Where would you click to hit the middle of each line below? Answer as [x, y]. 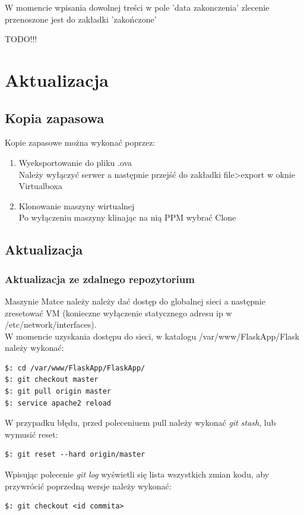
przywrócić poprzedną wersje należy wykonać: [88, 486]
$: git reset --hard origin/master [75, 455]
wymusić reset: [31, 434]
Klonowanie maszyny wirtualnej [77, 205]
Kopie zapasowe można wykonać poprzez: [80, 142]
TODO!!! [21, 39]
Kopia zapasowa [55, 117]
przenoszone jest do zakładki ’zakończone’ [81, 19]
